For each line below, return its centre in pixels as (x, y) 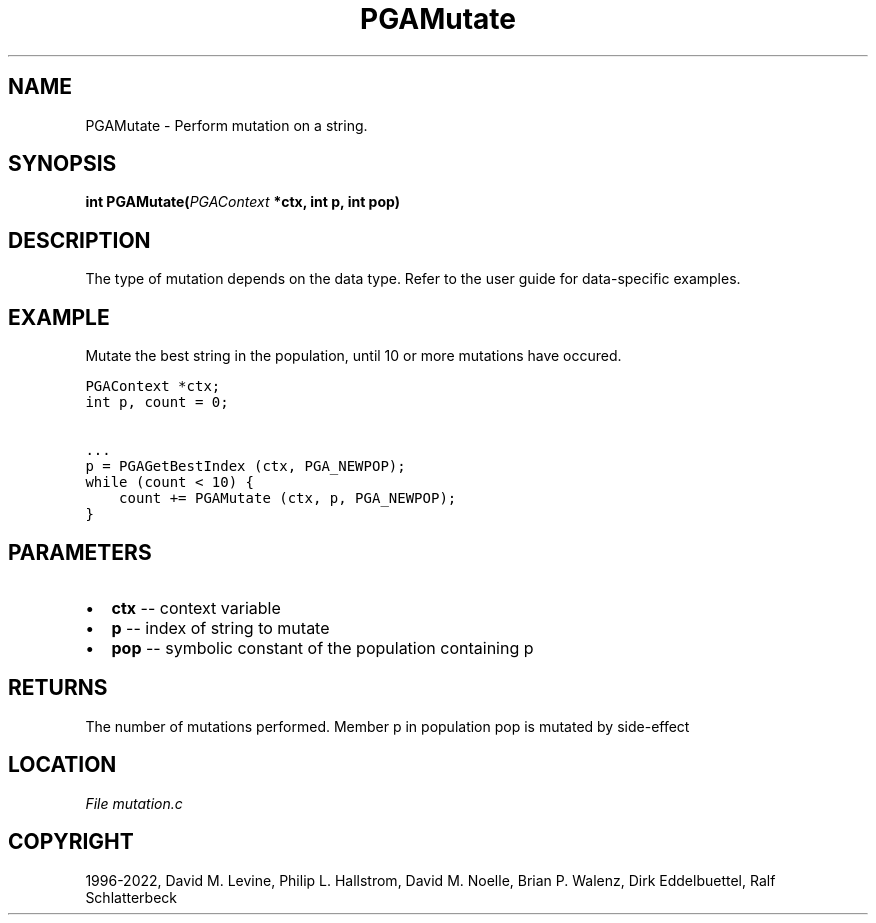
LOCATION (62, 765)
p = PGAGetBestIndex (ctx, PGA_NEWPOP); (245, 466)
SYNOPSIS (62, 164)
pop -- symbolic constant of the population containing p (322, 647)
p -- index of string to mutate (220, 627)
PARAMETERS (80, 552)
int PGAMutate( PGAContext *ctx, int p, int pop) (242, 202)
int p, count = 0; (157, 402)
